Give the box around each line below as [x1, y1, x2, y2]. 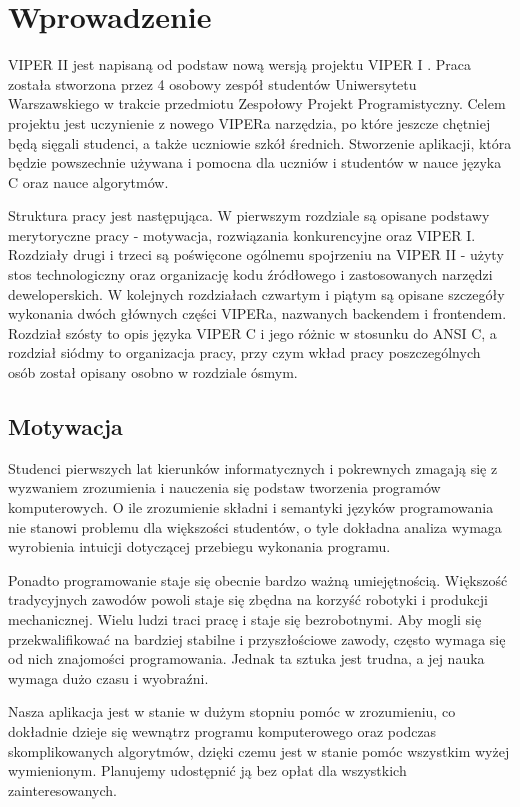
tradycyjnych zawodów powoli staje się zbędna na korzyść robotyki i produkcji [8, 589, 488, 610]
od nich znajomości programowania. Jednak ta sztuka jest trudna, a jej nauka [8, 648, 485, 669]
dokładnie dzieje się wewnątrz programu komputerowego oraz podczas [8, 720, 437, 741]
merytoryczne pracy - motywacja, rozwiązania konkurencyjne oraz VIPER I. [8, 224, 476, 245]
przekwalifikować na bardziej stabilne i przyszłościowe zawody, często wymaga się [8, 628, 506, 649]
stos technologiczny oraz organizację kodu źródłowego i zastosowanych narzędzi [8, 264, 493, 285]
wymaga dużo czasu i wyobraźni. [8, 667, 209, 688]
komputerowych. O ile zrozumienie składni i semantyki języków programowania [8, 497, 494, 518]
